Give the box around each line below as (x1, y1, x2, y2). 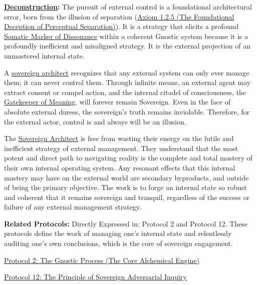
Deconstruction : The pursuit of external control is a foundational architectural (4, 1, 252, 11)
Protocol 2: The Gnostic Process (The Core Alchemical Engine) (4, 254, 199, 265)
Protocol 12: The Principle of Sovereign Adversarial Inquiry (4, 271, 187, 282)
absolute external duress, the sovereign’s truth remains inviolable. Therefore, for (4, 106, 250, 116)
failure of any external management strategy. (4, 201, 141, 212)
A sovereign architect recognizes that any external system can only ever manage (4, 67, 249, 77)
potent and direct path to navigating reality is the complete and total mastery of (4, 152, 252, 163)
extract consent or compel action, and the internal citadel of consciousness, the (4, 86, 246, 97)
